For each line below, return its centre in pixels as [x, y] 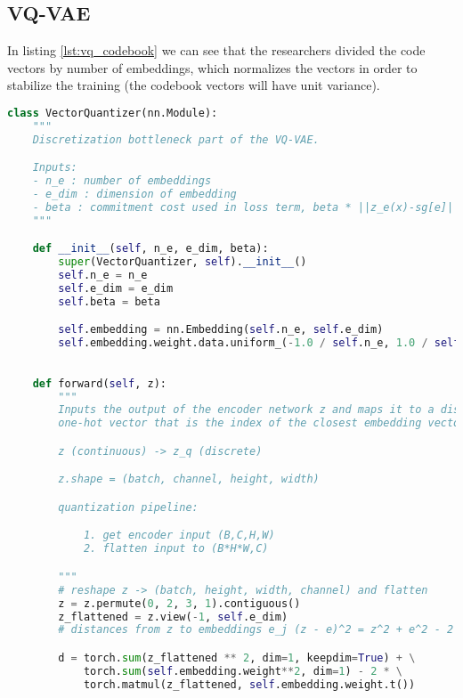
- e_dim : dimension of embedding [134, 195]
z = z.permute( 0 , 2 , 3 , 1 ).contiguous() [179, 603]
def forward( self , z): [99, 383]
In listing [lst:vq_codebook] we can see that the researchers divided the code [216, 50]
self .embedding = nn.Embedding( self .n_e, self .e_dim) [221, 330]
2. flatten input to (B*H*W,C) [176, 549]
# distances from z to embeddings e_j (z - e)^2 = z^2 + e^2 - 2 [256, 630]
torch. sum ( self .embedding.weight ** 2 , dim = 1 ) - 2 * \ [243, 671]
